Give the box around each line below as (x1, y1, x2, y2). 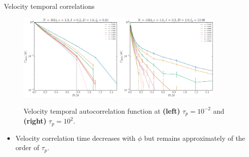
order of (15, 142, 39, 153)
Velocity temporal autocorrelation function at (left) (24, 105, 180, 116)
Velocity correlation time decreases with (15, 132, 136, 143)
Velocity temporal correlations (4, 1, 95, 11)
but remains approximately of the (144, 132, 246, 143)
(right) (24, 116, 47, 126)
